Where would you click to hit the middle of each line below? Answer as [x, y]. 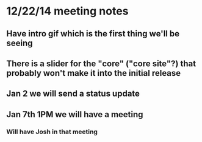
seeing [20, 43]
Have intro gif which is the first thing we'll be [93, 34]
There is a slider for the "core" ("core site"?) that [101, 63]
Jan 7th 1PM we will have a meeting [75, 114]
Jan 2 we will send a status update [73, 94]
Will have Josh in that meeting [52, 132]
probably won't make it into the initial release [94, 73]
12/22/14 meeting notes [67, 11]
